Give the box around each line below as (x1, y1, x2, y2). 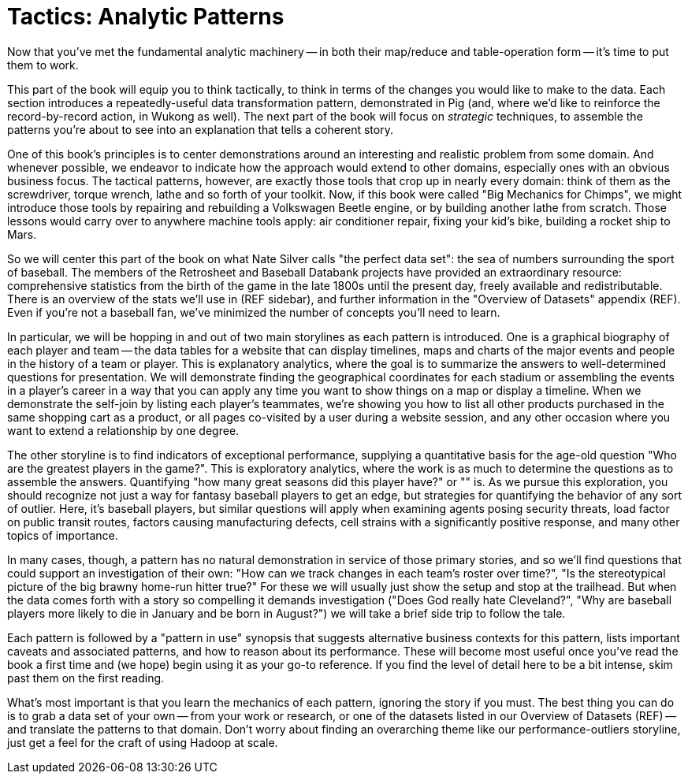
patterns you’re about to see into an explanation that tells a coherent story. (7, 122, 393, 136)
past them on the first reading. (7, 670, 165, 685)
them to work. (7, 58, 79, 72)
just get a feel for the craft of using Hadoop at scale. (7, 735, 278, 749)
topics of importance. (7, 528, 118, 542)
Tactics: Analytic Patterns (7, 3, 284, 30)
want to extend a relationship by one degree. (7, 423, 240, 437)
